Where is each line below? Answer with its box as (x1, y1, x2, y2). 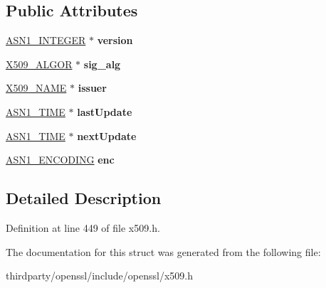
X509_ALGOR (6, 56, 73, 71)
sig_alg (83, 56, 121, 71)
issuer (78, 80, 107, 95)
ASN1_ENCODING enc (6, 152, 115, 167)
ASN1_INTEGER (6, 33, 86, 48)
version (97, 33, 133, 48)
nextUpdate (77, 128, 137, 143)
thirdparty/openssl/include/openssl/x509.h (6, 268, 193, 283)
